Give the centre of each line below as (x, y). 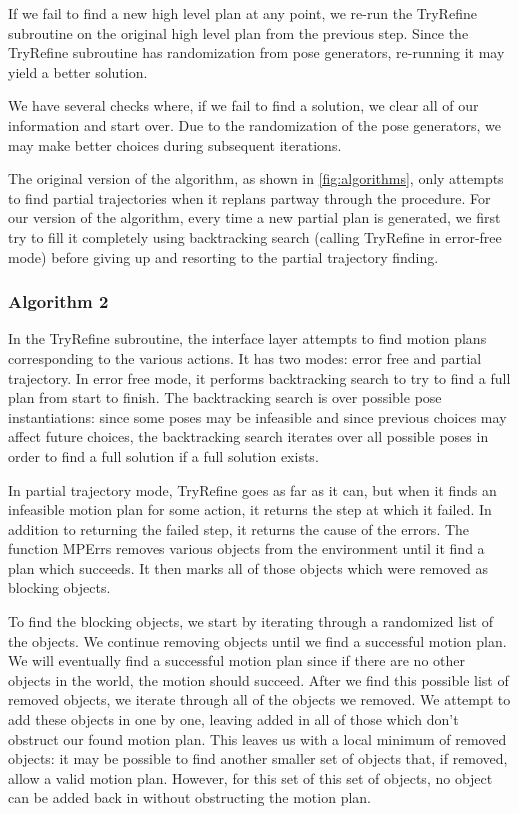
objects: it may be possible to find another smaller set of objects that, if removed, (258, 758)
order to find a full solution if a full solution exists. (163, 455)
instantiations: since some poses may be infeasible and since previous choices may (257, 416)
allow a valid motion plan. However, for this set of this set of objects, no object (250, 777)
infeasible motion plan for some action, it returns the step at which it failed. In (250, 509)
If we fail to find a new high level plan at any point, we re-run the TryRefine (242, 13)
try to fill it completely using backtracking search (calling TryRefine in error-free (255, 236)
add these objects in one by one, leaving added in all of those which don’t (233, 719)
